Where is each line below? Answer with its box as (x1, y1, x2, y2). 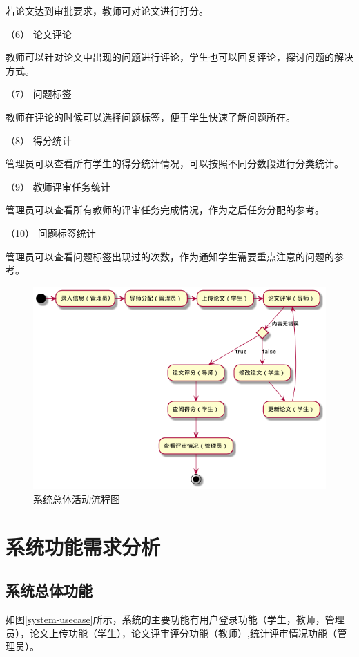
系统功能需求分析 (6, 532, 161, 560)
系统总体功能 (6, 580, 93, 601)
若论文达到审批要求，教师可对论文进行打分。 (6, 3, 208, 17)
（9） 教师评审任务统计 (6, 179, 110, 193)
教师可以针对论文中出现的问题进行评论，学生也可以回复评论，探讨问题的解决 (6, 50, 353, 64)
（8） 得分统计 (6, 133, 72, 147)
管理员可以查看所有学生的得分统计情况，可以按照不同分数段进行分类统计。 (6, 156, 344, 171)
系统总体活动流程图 (33, 491, 120, 506)
